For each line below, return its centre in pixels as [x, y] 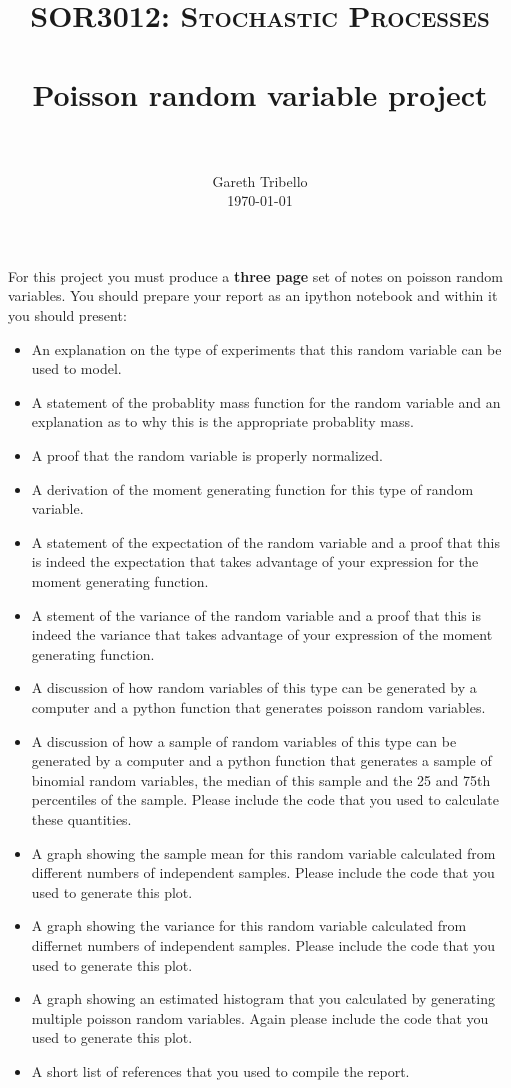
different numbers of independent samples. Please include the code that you [263, 872]
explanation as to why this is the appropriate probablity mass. [222, 421]
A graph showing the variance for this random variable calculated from [249, 925]
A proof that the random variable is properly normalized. [207, 455]
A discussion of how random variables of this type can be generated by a [254, 687]
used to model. [76, 368]
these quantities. [81, 818]
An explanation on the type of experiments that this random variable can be [266, 348]
